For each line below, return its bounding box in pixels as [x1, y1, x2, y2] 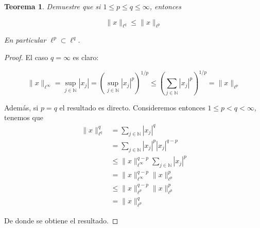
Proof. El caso [4, 51, 48, 62]
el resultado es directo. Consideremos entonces [59, 102, 205, 112]
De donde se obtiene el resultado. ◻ [4, 215, 118, 225]
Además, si [4, 102, 39, 112]
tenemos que [4, 112, 43, 123]
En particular [4, 34, 46, 45]
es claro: [73, 51, 99, 62]
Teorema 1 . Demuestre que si [4, 1, 101, 11]
